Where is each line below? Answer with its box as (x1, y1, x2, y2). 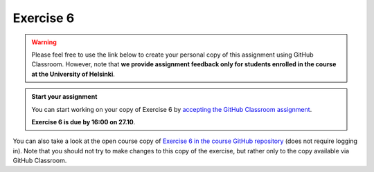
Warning (31, 38, 57, 46)
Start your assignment (31, 93, 98, 101)
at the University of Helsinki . (31, 70, 116, 78)
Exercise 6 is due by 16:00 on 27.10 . (31, 117, 136, 126)
